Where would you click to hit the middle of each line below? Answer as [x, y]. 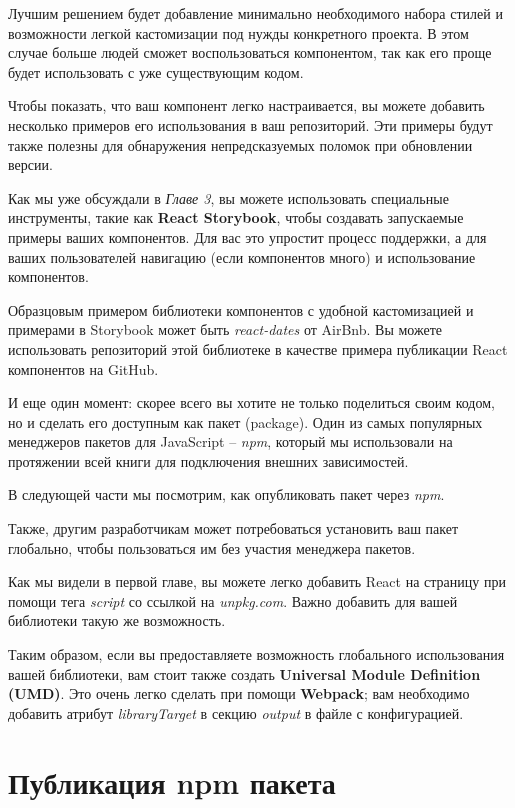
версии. [30, 164]
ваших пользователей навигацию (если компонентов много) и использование [242, 256]
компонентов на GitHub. [83, 368]
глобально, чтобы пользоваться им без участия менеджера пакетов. [212, 547]
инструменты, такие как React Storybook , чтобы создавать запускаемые [236, 217]
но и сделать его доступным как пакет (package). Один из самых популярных [245, 421]
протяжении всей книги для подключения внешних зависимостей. [208, 460]
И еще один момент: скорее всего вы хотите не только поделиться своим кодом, [251, 402]
